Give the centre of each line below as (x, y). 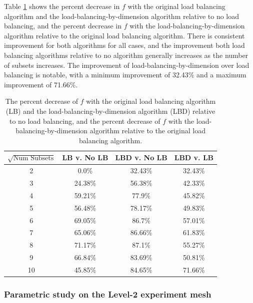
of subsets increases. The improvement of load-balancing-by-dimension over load (127, 65)
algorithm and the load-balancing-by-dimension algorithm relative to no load (122, 16)
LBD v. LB (194, 157)
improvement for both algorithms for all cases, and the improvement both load (124, 45)
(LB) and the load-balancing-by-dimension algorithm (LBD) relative (110, 111)
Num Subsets (33, 158)
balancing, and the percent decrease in (63, 26)
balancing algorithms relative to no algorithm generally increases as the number (126, 55)
